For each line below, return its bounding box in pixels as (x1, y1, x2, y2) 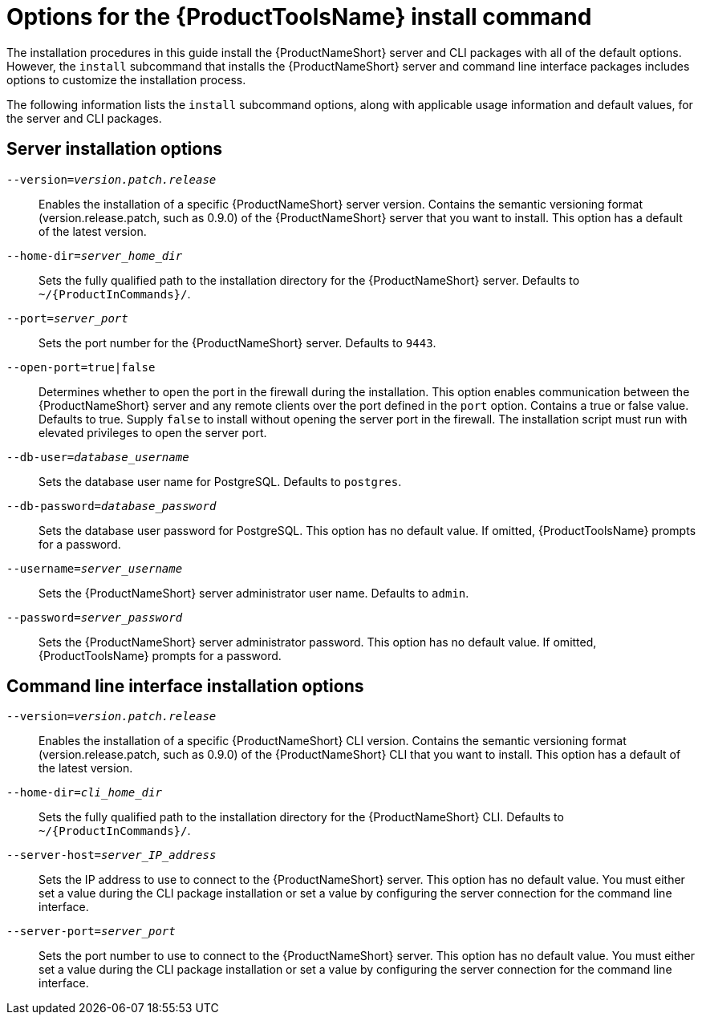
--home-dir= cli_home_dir (6, 786, 162, 800)
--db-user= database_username (6, 450, 189, 464)
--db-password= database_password (6, 499, 217, 513)
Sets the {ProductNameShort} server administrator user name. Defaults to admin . (39, 585, 469, 600)
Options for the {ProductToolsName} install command (6, 3, 592, 30)
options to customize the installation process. (6, 72, 246, 87)
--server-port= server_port (6, 925, 176, 938)
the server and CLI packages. (6, 111, 162, 125)
